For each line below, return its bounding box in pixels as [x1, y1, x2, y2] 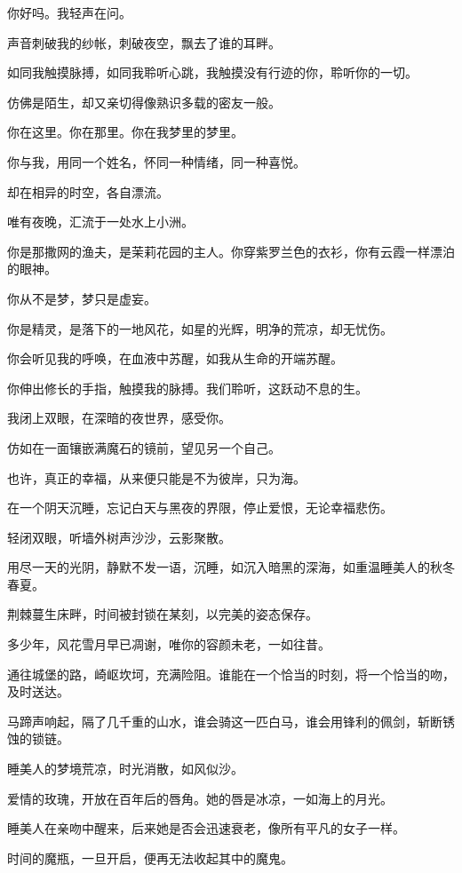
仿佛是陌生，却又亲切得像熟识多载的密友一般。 [7, 92, 281, 111]
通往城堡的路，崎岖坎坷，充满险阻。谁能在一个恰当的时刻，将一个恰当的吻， [7, 664, 455, 683]
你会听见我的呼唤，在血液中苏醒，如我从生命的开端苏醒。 [7, 349, 343, 368]
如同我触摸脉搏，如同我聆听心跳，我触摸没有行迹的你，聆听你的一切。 [7, 63, 418, 82]
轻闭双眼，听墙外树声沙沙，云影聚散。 [7, 528, 231, 546]
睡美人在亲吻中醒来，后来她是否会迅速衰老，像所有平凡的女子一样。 [7, 819, 405, 837]
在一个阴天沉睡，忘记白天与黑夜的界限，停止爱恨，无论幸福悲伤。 [7, 498, 393, 517]
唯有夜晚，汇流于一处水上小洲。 [7, 212, 194, 231]
